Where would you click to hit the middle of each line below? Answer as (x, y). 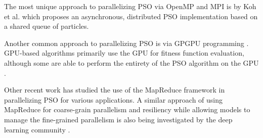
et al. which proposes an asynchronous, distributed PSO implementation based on (131, 16)
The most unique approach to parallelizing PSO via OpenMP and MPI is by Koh (130, 6)
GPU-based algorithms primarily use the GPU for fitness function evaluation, (124, 53)
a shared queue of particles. (47, 26)
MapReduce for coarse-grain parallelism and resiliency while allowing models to (127, 109)
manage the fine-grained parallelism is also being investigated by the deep (118, 119)
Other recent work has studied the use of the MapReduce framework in (115, 90)
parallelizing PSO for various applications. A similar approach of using (114, 99)
